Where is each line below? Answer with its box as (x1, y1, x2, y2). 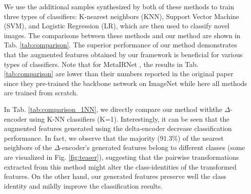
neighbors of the (4, 142, 52, 152)
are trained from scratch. (4, 87, 78, 98)
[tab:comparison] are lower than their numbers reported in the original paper (4, 68, 233, 79)
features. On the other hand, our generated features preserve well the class (4, 171, 227, 181)
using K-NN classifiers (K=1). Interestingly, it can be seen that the (29, 113, 230, 124)
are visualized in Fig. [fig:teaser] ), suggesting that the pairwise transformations (4, 151, 239, 162)
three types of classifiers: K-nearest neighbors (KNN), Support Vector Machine (4, 11, 239, 21)
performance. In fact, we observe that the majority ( (4, 132, 160, 143)
